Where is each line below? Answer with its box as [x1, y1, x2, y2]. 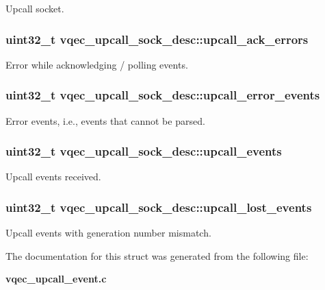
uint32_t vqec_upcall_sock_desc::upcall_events [5, 143, 282, 160]
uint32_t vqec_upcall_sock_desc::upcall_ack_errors [5, 30, 309, 47]
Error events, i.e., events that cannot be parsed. [5, 113, 205, 128]
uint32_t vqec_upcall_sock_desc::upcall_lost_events [5, 198, 312, 215]
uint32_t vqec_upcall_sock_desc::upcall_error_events [5, 86, 320, 104]
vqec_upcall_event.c [5, 271, 107, 286]
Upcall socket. [5, 1, 64, 15]
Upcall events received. [5, 169, 101, 184]
